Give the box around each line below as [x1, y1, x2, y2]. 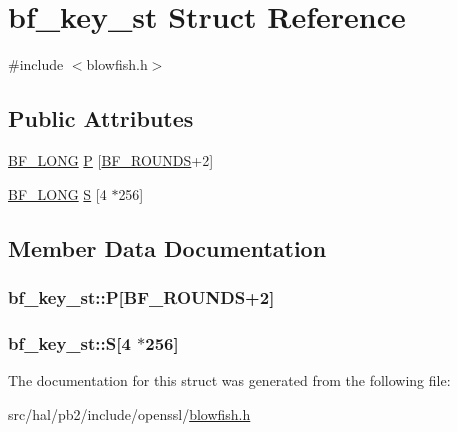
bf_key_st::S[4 [8, 330, 131, 355]
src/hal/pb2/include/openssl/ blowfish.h [8, 403, 251, 424]
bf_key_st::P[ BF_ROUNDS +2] [8, 284, 275, 309]
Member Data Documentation [8, 232, 327, 263]
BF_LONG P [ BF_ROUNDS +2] [8, 149, 214, 170]
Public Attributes [8, 103, 194, 134]
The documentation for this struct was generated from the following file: [8, 369, 451, 390]
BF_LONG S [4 [8, 183, 107, 204]
